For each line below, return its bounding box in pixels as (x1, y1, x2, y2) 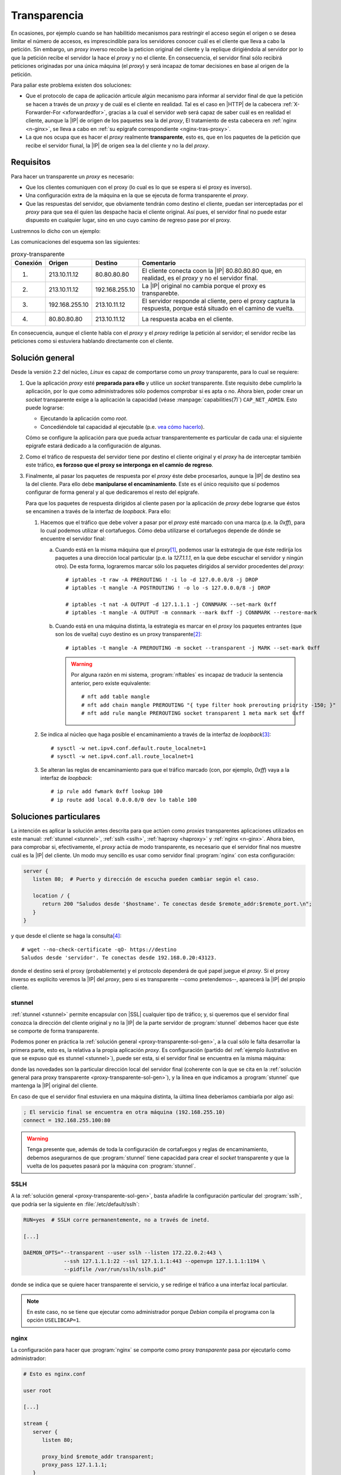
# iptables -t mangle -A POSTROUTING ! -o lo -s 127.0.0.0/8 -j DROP (65, 585, 271, 591)
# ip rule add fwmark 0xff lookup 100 (51, 788, 163, 795)
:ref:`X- (282, 100, 300, 107)
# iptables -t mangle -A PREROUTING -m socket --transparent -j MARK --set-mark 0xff (65, 644, 320, 651)
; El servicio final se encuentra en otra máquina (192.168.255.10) (23, 1109, 226, 1115)
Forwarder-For (25, 109, 61, 116)
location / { (32, 892, 71, 899)
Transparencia (11, 9, 84, 22)
